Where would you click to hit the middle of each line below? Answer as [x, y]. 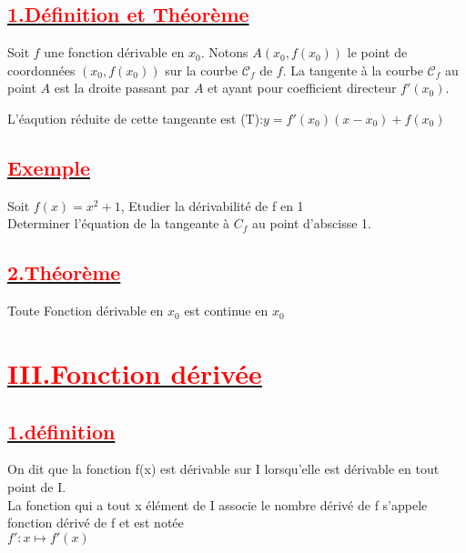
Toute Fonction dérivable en [86, 311]
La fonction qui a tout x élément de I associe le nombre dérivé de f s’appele [218, 504]
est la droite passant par [122, 88]
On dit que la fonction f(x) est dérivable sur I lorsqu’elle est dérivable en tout [223, 469]
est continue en [226, 311]
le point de [377, 52]
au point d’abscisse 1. [312, 223]
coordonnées [41, 70]
